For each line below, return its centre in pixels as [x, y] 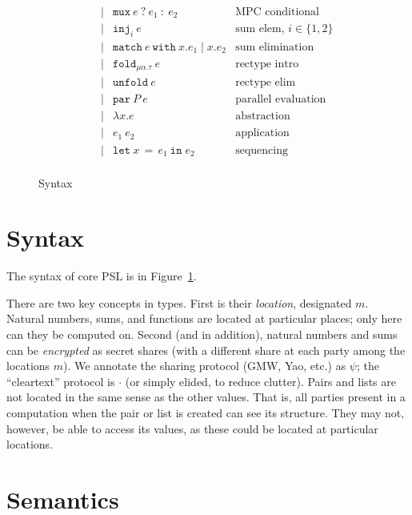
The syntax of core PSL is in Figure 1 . [102, 276]
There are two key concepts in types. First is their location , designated [179, 302]
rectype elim [266, 83]
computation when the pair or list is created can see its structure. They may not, [206, 413]
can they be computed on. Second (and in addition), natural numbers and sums [202, 334]
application [262, 133]
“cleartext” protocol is [61, 381]
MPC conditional [277, 12]
